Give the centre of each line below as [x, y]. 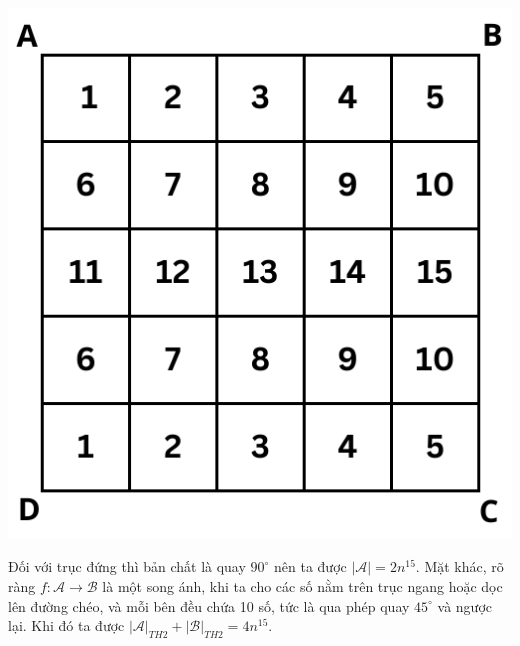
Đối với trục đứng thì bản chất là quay [127, 566]
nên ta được [310, 566]
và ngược [465, 605]
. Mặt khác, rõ [459, 566]
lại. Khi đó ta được [66, 625]
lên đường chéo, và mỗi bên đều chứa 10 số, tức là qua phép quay [209, 605]
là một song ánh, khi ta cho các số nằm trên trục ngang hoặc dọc [302, 585]
